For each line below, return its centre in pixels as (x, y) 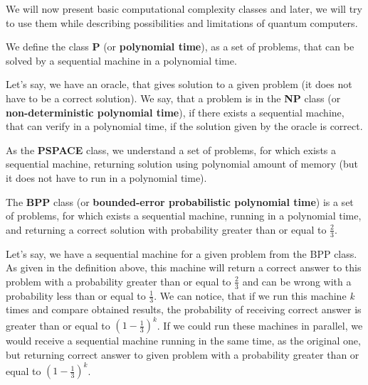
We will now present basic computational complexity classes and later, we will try (184, 9)
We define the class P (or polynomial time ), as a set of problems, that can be (180, 47)
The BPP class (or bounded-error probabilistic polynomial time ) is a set (180, 201)
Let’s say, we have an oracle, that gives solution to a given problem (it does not (179, 84)
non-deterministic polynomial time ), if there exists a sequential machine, (175, 112)
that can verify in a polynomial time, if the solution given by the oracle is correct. (184, 126)
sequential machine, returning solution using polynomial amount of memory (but (182, 164)
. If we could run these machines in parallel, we (260, 325)
